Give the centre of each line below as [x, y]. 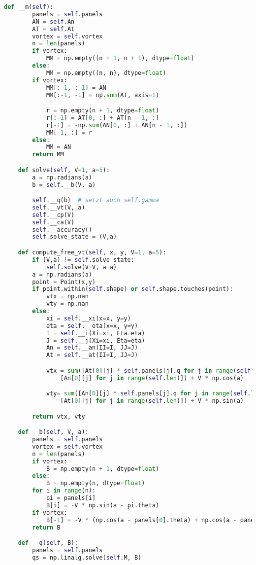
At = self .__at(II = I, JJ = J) [92, 355]
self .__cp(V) [53, 215]
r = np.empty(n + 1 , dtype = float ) [103, 111]
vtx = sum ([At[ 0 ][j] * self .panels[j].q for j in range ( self [148, 371]
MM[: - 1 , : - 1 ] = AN [76, 88]
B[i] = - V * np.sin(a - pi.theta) [103, 505]
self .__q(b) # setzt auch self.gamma [96, 200]
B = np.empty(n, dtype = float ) [96, 483]
